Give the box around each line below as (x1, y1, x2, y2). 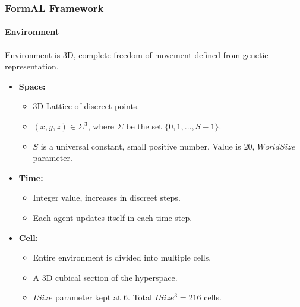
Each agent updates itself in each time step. (33, 211, 192, 223)
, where (87, 120, 115, 132)
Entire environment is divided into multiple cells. (33, 251, 211, 264)
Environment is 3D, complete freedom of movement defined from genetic (5, 48, 269, 61)
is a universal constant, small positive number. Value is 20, (40, 140, 255, 152)
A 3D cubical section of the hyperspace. (33, 271, 178, 283)
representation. (5, 60, 59, 72)
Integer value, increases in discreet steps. (33, 191, 181, 204)
